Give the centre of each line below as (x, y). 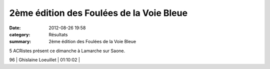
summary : (20, 42)
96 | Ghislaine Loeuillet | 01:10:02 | (44, 60)
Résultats (58, 34)
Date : (15, 28)
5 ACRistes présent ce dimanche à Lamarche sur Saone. (67, 51)
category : (20, 34)
